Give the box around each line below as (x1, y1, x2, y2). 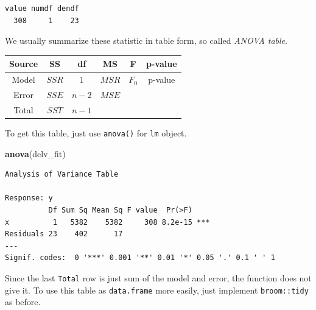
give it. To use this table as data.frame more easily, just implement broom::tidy (5, 283, 309, 296)
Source (9, 57, 38, 70)
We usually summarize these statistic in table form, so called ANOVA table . (5, 34, 287, 47)
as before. (5, 295, 41, 308)
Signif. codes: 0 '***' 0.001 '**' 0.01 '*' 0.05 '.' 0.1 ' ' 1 (5, 253, 275, 262)
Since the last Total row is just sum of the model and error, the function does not (5, 271, 312, 284)
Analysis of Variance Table (5, 170, 119, 179)
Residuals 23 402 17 (5, 230, 123, 239)
